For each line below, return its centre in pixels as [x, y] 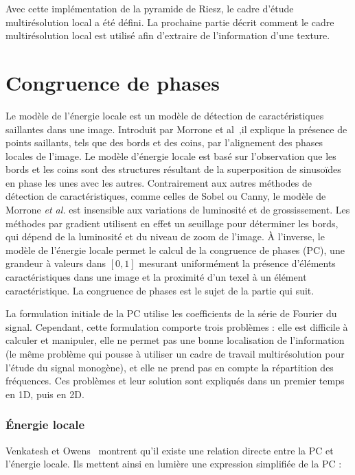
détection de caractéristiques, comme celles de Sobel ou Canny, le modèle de [166, 196]
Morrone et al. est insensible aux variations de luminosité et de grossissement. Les [178, 210]
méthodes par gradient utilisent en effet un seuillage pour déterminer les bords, [172, 223]
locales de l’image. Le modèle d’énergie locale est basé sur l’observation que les [171, 155]
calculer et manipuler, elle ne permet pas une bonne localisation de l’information [175, 340]
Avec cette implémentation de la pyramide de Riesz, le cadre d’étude [150, 8]
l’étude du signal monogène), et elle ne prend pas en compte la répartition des [170, 367]
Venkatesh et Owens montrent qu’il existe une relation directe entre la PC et [170, 450]
